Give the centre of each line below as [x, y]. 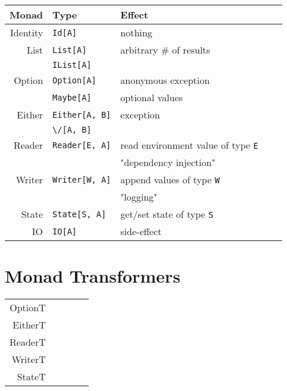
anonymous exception [165, 80]
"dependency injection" [168, 162]
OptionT [28, 308]
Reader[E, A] [82, 145]
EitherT [29, 325]
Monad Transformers [93, 276]
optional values [152, 97]
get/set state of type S [167, 214]
